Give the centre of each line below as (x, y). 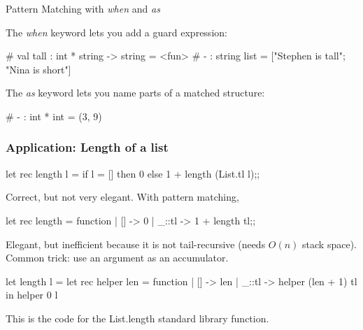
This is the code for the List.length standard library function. (137, 318)
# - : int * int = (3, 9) (54, 116)
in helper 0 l (32, 295)
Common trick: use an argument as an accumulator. (117, 258)
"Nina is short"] (38, 69)
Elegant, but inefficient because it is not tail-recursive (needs (136, 244)
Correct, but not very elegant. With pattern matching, (122, 197)
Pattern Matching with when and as (83, 8)
